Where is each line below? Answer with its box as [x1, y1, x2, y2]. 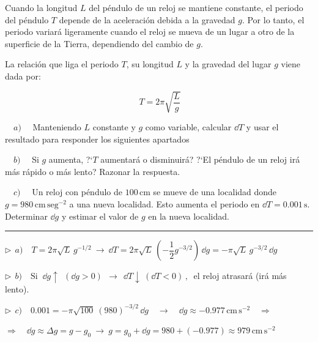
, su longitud [126, 58, 174, 70]
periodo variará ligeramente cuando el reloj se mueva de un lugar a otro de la [5, 25, 295, 38]
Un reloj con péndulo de [32, 185, 123, 198]
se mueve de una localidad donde [153, 185, 277, 198]
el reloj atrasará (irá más [193, 269, 287, 282]
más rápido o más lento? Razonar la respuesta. [5, 165, 180, 177]
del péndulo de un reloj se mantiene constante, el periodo [89, 1, 303, 13]
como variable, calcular [145, 121, 232, 133]
